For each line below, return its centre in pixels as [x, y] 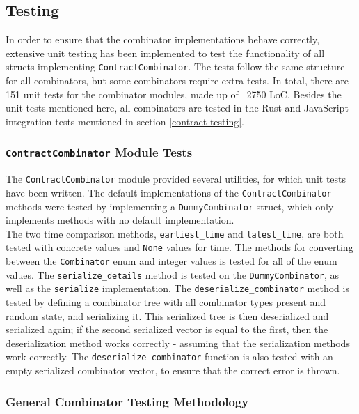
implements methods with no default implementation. [120, 220]
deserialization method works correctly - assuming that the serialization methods [178, 343]
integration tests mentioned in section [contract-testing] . [125, 121]
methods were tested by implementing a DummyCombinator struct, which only [170, 206]
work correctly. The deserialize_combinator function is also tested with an [169, 356]
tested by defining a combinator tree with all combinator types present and [166, 302]
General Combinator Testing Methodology [127, 401]
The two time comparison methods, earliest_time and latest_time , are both [175, 233]
